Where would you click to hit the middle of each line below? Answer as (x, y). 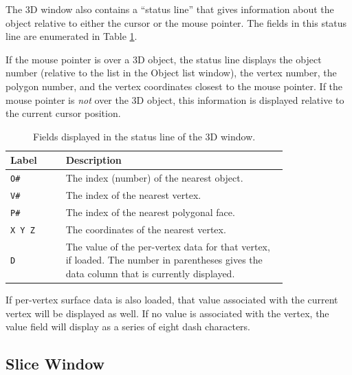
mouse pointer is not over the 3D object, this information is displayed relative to (175, 99)
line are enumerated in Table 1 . (71, 36)
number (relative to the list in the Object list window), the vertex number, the (171, 73)
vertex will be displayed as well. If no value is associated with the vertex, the (167, 313)
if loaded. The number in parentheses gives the (164, 260)
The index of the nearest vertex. (133, 195)
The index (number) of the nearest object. (154, 178)
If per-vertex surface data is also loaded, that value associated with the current (172, 300)
